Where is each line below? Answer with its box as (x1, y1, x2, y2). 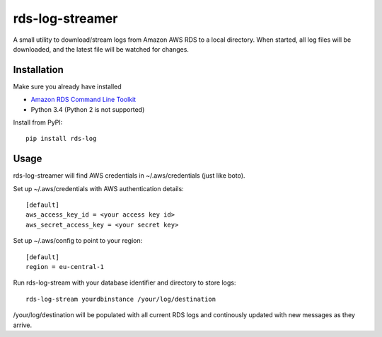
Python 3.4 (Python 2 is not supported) (30, 105, 145, 113)
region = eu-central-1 (25, 263, 105, 271)
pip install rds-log (25, 135, 97, 143)
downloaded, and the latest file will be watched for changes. (13, 45, 189, 53)
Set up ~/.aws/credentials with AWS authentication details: (13, 184, 184, 193)
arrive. (13, 321, 32, 329)
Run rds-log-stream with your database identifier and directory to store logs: (13, 278, 236, 287)
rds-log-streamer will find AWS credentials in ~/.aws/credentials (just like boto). (13, 171, 245, 180)
